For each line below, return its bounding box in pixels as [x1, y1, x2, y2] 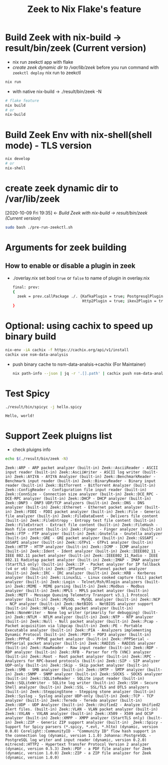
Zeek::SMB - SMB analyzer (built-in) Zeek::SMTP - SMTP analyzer [5, 667, 144, 673]
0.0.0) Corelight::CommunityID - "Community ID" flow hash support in [5, 729, 156, 734]
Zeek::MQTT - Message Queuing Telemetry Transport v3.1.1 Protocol [5, 593, 149, 598]
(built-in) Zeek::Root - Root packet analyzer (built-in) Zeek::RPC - [5, 654, 156, 659]
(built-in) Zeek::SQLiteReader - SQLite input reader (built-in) [5, 676, 144, 681]
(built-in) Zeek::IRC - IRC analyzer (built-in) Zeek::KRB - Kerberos [5, 571, 156, 576]
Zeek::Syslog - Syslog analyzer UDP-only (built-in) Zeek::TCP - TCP [5, 694, 154, 699]
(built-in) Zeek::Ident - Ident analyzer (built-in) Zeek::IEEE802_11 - [5, 549, 160, 554]
